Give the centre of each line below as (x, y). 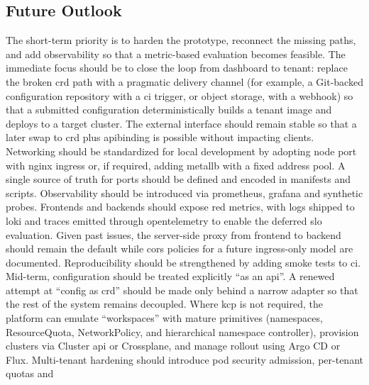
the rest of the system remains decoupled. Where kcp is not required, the (164, 304)
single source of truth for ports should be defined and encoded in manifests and (178, 179)
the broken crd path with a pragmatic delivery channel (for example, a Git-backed (184, 81)
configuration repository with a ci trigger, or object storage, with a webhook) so (180, 95)
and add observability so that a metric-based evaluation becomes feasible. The (176, 54)
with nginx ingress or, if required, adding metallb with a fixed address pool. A (176, 165)
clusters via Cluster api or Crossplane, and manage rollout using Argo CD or (173, 346)
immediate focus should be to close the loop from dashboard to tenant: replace (177, 68)
